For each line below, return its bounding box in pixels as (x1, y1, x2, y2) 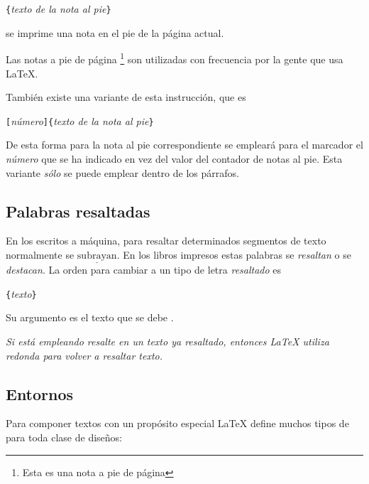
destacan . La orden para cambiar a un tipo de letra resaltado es (6, 262, 282, 277)
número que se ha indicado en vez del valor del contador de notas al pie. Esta (6, 151, 343, 166)
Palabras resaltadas (6, 200, 150, 222)
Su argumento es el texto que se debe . (6, 310, 174, 325)
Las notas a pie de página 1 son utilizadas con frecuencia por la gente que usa (6, 50, 343, 66)
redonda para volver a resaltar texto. (6, 348, 163, 362)
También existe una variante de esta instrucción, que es (6, 90, 246, 104)
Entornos (6, 382, 74, 404)
